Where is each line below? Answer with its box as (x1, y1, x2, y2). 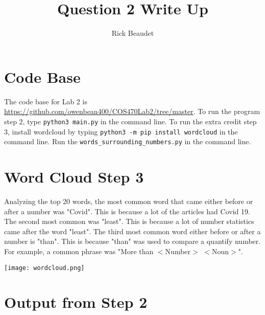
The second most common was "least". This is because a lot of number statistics (4, 216, 254, 227)
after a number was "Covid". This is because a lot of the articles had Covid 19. (4, 206, 250, 216)
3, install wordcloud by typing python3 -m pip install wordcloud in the (4, 126, 238, 137)
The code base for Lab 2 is (4, 96, 87, 106)
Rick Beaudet (111, 28, 154, 38)
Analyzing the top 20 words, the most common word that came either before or (4, 195, 253, 206)
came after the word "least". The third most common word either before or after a (4, 226, 261, 236)
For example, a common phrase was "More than (4, 245, 154, 256)
